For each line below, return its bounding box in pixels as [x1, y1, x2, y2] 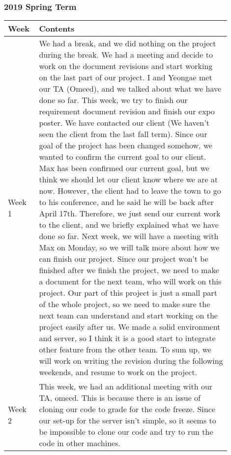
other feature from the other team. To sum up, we [39, 344, 211, 355]
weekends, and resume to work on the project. [39, 366, 198, 378]
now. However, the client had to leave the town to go [39, 185, 221, 197]
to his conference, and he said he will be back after [39, 196, 214, 208]
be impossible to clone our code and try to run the [39, 426, 213, 438]
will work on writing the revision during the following [39, 355, 223, 367]
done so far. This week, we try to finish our [39, 94, 188, 106]
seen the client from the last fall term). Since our [39, 128, 207, 140]
